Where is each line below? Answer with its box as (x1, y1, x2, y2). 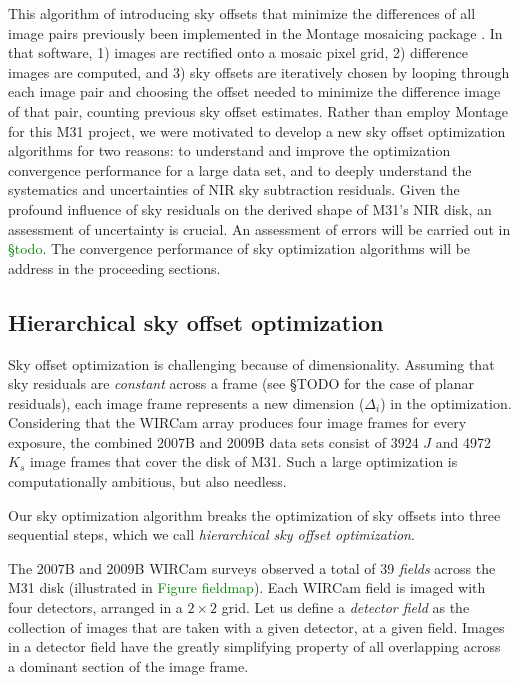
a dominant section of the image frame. (8, 655, 249, 676)
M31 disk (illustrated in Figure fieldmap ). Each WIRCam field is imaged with (8, 577, 486, 598)
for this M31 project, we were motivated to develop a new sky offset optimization (8, 120, 506, 141)
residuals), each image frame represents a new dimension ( (8, 392, 365, 413)
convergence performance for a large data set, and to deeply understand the (8, 159, 472, 180)
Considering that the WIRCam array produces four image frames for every (8, 412, 467, 433)
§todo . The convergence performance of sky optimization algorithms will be (8, 238, 471, 259)
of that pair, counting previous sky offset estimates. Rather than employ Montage (8, 100, 509, 121)
